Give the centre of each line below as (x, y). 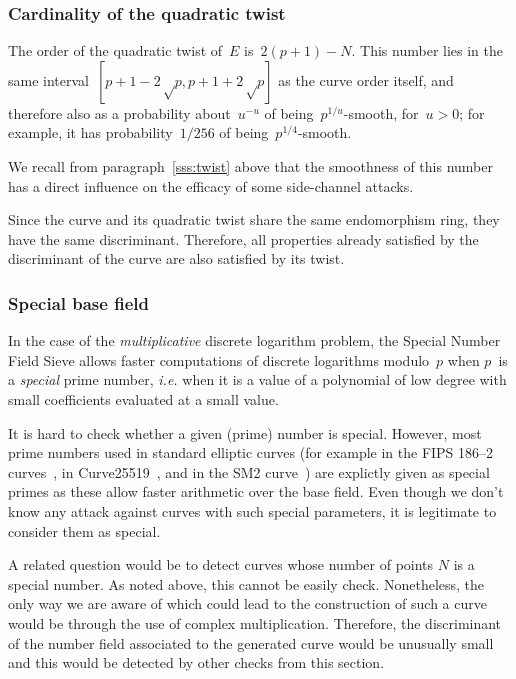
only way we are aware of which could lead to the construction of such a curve (247, 603)
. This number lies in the (427, 50)
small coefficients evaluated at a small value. (143, 398)
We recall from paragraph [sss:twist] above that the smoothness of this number (250, 166)
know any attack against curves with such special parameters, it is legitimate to (252, 510)
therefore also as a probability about (119, 112)
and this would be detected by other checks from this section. (196, 662)
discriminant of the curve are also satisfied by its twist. (176, 258)
